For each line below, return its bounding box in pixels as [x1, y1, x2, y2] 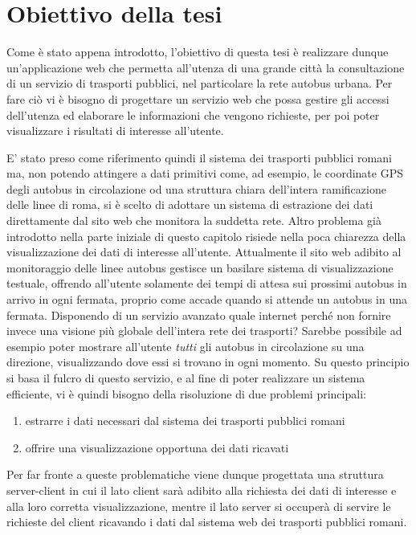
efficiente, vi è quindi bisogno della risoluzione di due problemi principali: [6, 385, 366, 402]
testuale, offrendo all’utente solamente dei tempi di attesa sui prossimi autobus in [6, 275, 407, 292]
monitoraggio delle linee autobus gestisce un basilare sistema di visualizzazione [6, 259, 394, 276]
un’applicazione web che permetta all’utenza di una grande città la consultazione [6, 59, 405, 76]
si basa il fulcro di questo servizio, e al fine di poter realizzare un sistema [6, 370, 365, 386]
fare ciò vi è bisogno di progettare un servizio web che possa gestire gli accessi [6, 90, 389, 107]
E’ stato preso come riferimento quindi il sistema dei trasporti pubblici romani [6, 149, 392, 165]
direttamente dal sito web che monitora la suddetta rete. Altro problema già [6, 212, 381, 229]
